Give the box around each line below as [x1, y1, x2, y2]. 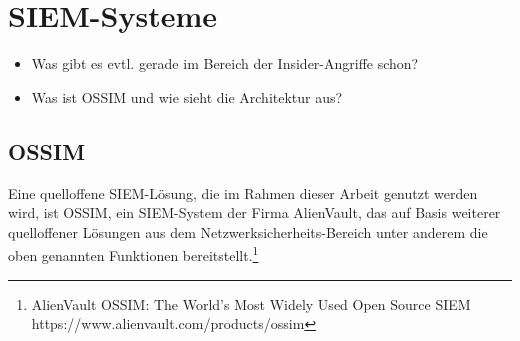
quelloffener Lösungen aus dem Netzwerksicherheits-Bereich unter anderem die [8, 221, 488, 242]
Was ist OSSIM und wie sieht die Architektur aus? [31, 86, 343, 107]
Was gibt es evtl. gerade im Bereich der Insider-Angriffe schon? [31, 53, 419, 74]
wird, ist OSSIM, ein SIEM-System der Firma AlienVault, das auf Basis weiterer [8, 202, 501, 223]
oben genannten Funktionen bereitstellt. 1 [8, 242, 259, 265]
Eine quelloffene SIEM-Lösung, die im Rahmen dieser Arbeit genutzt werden [8, 182, 478, 203]
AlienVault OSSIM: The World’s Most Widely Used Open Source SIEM [31, 293, 471, 314]
